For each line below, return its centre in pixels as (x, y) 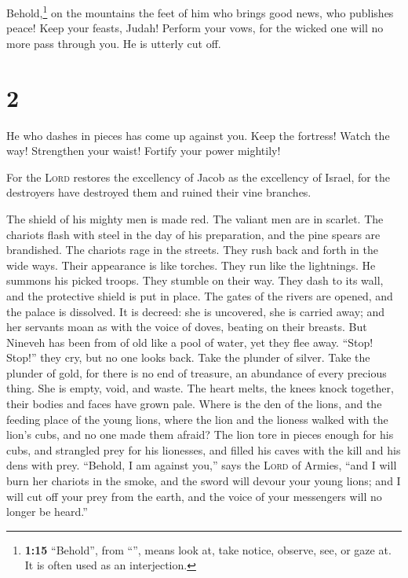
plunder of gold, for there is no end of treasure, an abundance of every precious (197, 372)
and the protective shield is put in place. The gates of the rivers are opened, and (200, 295)
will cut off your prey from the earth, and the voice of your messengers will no (194, 496)
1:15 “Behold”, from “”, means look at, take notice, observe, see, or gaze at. (208, 549)
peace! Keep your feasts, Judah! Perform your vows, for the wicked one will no (195, 28)
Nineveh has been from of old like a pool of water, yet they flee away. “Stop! (190, 342)
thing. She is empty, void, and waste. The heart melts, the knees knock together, (200, 388)
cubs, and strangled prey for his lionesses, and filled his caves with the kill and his (204, 449)
